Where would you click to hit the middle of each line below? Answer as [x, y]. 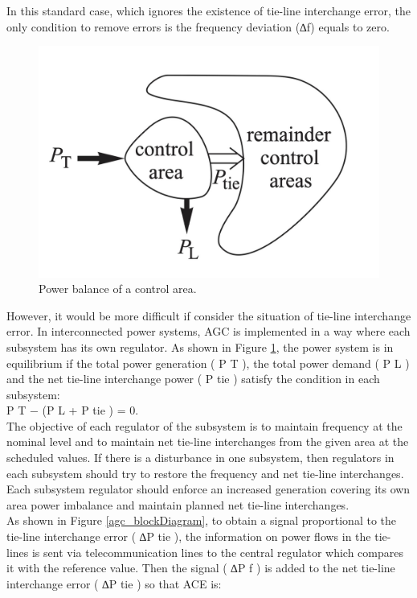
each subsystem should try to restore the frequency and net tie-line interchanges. [205, 473]
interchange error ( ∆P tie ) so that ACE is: [114, 583]
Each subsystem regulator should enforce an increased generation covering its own [208, 489]
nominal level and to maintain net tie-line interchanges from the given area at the [208, 441]
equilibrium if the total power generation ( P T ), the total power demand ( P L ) [208, 363]
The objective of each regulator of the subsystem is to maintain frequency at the [204, 425]
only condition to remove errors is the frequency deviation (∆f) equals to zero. [198, 26]
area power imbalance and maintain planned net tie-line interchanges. [178, 504]
